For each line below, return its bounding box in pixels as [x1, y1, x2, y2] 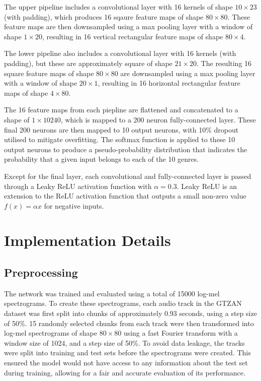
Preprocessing [4, 265, 78, 280]
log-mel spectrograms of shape [4, 328, 98, 338]
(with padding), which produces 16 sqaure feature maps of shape [4, 11, 204, 22]
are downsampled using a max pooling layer [120, 68, 255, 78]
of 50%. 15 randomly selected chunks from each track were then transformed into [4, 317, 254, 328]
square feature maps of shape [4, 68, 94, 78]
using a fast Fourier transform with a [123, 328, 238, 338]
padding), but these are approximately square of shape [4, 57, 172, 68]
